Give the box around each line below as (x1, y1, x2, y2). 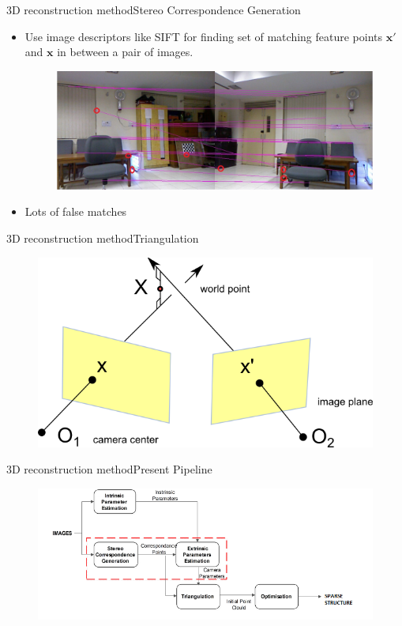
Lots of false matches (24, 203, 127, 220)
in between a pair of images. (57, 43, 193, 60)
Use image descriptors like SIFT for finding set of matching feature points (24, 28, 383, 44)
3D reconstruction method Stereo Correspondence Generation (6, 2, 301, 17)
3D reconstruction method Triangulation (6, 230, 199, 247)
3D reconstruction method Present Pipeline (6, 461, 212, 477)
